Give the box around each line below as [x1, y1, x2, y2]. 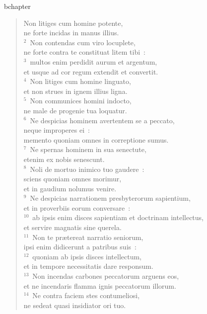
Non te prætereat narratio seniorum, [32, 232, 143, 242]
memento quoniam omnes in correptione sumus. [23, 134, 169, 145]
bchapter [4, 1, 31, 11]
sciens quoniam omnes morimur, [23, 173, 122, 184]
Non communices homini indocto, [30, 95, 132, 106]
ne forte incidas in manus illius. [23, 27, 119, 38]
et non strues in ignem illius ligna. [23, 85, 128, 96]
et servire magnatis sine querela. [23, 222, 122, 233]
